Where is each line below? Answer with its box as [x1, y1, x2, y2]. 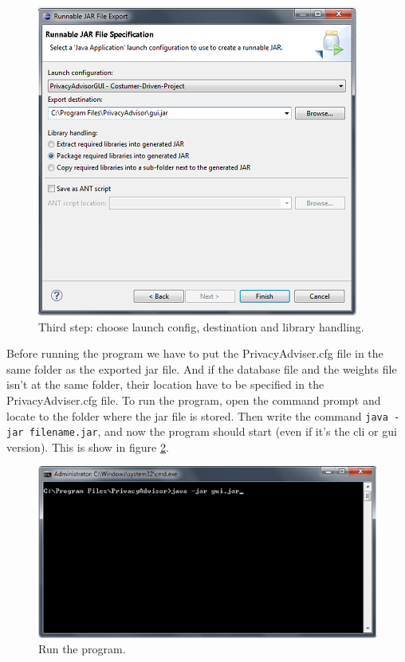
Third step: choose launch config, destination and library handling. [38, 318, 364, 335]
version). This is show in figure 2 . [6, 438, 169, 455]
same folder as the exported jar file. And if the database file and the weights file [6, 360, 397, 377]
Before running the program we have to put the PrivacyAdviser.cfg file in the [6, 345, 383, 362]
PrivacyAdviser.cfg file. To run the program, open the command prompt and [6, 391, 381, 408]
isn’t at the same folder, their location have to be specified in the [6, 376, 324, 393]
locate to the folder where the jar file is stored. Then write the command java [6, 407, 388, 424]
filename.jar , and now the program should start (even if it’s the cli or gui [29, 423, 397, 440]
